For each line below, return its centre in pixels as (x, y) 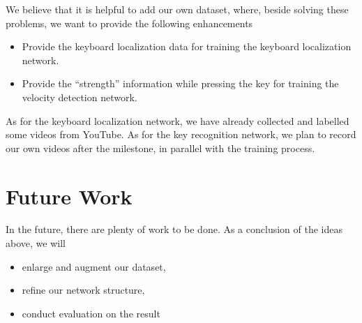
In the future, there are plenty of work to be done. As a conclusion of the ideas (174, 229)
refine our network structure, (83, 290)
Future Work (69, 196)
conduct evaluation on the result (91, 313)
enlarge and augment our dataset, (94, 266)
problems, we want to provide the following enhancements (129, 23)
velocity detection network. (80, 97)
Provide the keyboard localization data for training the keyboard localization (187, 46)
